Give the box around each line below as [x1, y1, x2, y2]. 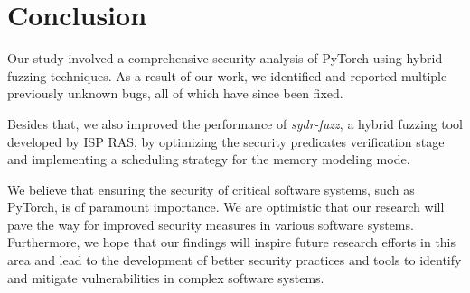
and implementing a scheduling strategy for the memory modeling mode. [7, 150, 410, 169]
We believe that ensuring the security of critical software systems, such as [7, 179, 415, 198]
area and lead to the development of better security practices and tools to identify [7, 251, 462, 270]
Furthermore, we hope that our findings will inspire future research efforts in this [7, 233, 456, 252]
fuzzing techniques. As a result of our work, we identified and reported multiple [7, 66, 447, 85]
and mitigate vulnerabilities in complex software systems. [7, 268, 324, 287]
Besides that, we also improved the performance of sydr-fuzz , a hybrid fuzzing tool [7, 114, 464, 133]
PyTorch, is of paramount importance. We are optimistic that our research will [7, 197, 445, 216]
